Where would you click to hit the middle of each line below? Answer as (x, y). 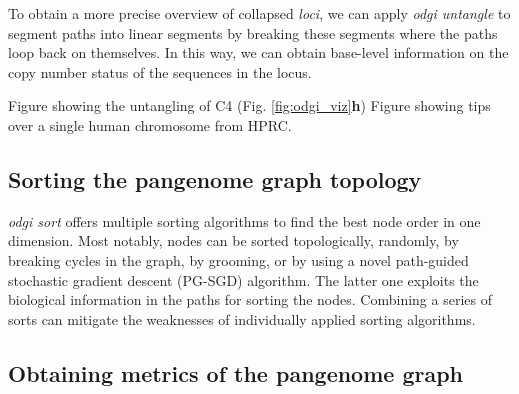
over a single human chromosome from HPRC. (150, 124)
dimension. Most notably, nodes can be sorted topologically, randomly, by (233, 240)
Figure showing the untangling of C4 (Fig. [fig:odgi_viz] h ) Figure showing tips (249, 105)
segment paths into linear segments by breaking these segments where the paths (253, 32)
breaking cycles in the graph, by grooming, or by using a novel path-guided (238, 259)
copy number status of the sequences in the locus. (160, 71)
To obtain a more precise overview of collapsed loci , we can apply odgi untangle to (259, 13)
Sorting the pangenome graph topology (215, 178)
